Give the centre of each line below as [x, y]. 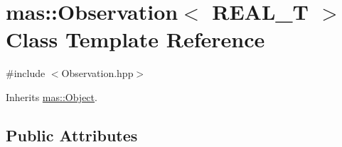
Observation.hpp [97, 73]
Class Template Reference [135, 39]
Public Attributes [72, 135]
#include [26, 73]
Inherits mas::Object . [52, 96]
